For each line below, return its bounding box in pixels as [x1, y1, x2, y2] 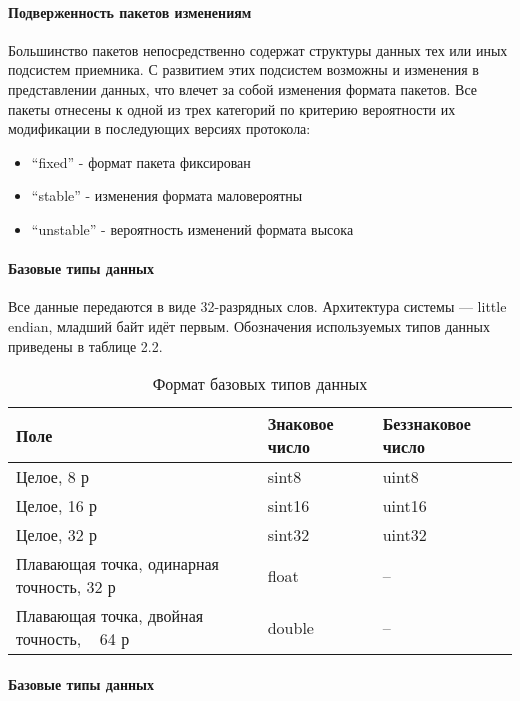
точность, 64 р [16, 627, 130, 651]
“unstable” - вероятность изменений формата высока [31, 218, 354, 239]
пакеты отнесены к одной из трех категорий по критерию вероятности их [8, 98, 456, 119]
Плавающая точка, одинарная [16, 552, 219, 576]
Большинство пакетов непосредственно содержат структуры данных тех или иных [8, 39, 508, 60]
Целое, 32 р [16, 523, 98, 547]
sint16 [267, 494, 310, 518]
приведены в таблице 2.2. [8, 335, 163, 356]
